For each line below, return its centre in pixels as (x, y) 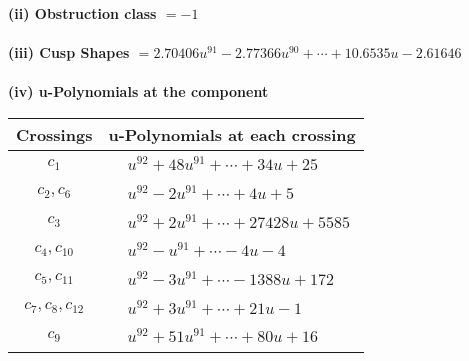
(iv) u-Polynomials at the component (138, 91)
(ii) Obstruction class (82, 13)
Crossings (54, 134)
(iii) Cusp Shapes (69, 52)
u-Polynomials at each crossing (232, 134)
